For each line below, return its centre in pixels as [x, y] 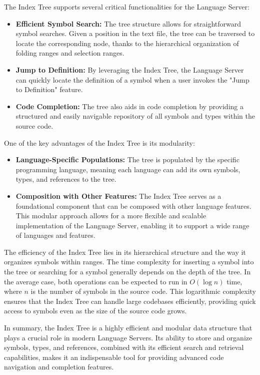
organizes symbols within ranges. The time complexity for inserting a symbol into [129, 262]
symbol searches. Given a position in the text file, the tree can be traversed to [135, 33]
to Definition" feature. [49, 89]
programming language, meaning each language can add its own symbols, [128, 169]
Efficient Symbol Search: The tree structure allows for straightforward [128, 23]
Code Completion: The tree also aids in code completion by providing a [129, 106]
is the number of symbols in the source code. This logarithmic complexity [143, 291]
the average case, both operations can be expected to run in [96, 281]
